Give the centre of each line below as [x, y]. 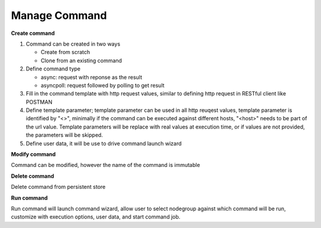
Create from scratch [65, 52]
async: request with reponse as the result [92, 77]
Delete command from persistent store [58, 187]
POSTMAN [39, 102]
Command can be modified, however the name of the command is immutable [106, 165]
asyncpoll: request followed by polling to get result [103, 85]
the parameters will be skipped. [64, 135]
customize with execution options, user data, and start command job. [96, 217]
